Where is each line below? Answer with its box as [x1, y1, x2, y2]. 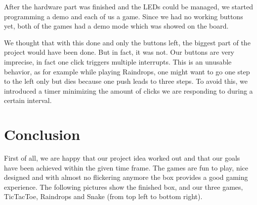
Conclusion [4, 124, 81, 144]
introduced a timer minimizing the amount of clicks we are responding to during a [4, 85, 253, 96]
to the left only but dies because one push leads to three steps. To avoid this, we [4, 76, 248, 86]
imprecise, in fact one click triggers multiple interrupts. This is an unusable [4, 56, 232, 67]
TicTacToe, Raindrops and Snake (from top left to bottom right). [4, 191, 203, 202]
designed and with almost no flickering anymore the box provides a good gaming [4, 172, 248, 182]
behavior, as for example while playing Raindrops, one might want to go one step [4, 66, 250, 76]
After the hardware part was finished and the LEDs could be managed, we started [4, 1, 253, 11]
